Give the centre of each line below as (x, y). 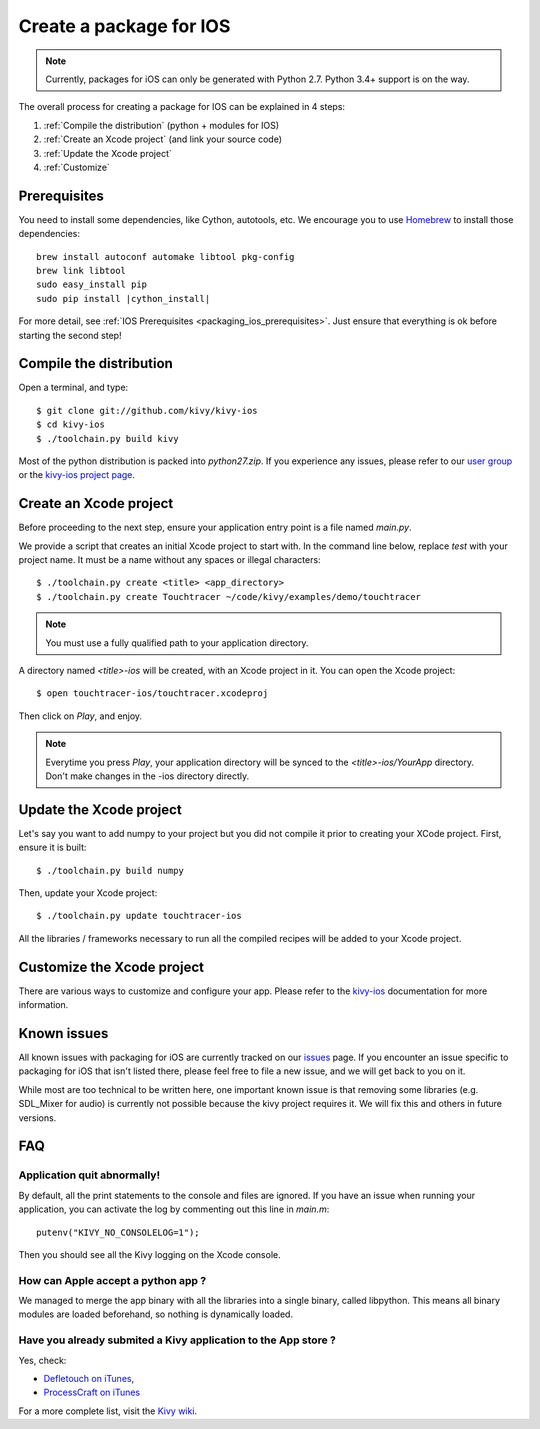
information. (43, 1005)
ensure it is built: (52, 847)
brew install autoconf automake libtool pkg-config (165, 256)
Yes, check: (42, 1360)
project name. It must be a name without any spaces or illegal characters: (169, 560)
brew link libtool (81, 270)
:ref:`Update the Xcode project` (107, 153)
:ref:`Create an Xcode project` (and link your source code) (162, 139)
